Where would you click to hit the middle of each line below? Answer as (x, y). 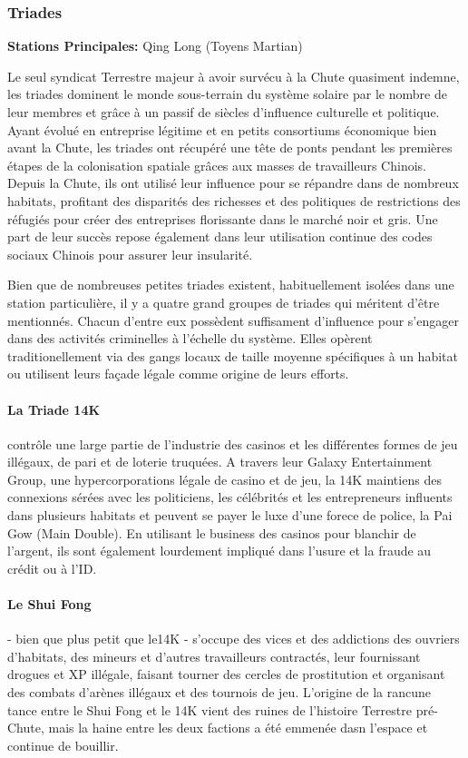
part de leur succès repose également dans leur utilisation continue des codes (220, 236)
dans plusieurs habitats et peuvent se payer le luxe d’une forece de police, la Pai (230, 515)
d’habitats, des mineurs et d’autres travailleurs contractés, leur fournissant (214, 656)
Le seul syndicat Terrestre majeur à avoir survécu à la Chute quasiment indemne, (234, 76)
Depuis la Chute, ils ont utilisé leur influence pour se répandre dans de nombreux (233, 183)
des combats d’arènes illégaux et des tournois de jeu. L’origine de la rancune (219, 692)
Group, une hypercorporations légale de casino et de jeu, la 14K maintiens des (224, 479)
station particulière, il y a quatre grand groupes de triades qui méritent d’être (224, 302)
